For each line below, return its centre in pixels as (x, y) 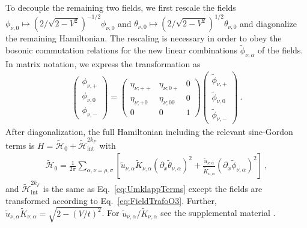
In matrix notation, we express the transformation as (103, 63)
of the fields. (281, 49)
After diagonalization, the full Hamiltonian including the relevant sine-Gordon (149, 131)
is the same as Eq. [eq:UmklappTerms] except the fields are (153, 189)
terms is (20, 145)
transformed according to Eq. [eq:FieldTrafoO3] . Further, (111, 200)
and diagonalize (268, 23)
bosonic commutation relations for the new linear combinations (122, 49)
